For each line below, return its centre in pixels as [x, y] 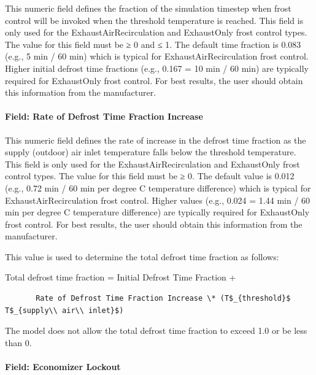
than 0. [18, 342]
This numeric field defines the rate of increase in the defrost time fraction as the [156, 140]
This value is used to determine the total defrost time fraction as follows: [142, 256]
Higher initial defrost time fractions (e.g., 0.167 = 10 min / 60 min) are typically [157, 68]
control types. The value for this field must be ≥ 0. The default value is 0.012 [150, 176]
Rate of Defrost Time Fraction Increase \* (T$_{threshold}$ [163, 299]
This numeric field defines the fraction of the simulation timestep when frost [148, 8]
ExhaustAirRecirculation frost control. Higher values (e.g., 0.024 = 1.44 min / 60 [158, 200]
